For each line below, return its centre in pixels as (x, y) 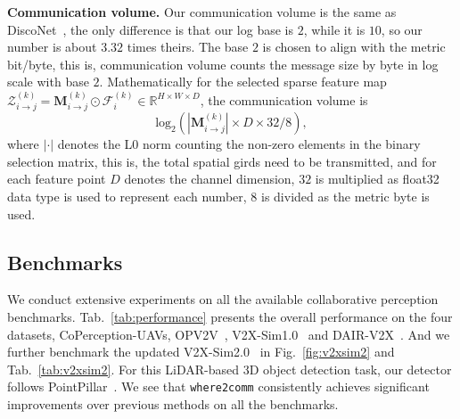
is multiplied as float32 (377, 179)
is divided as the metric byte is (345, 196)
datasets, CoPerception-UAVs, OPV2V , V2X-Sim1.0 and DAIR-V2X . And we (229, 334)
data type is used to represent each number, (127, 196)
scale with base (48, 82)
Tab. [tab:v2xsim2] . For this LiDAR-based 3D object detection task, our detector (230, 369)
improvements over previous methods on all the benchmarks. (173, 404)
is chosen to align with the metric (354, 47)
